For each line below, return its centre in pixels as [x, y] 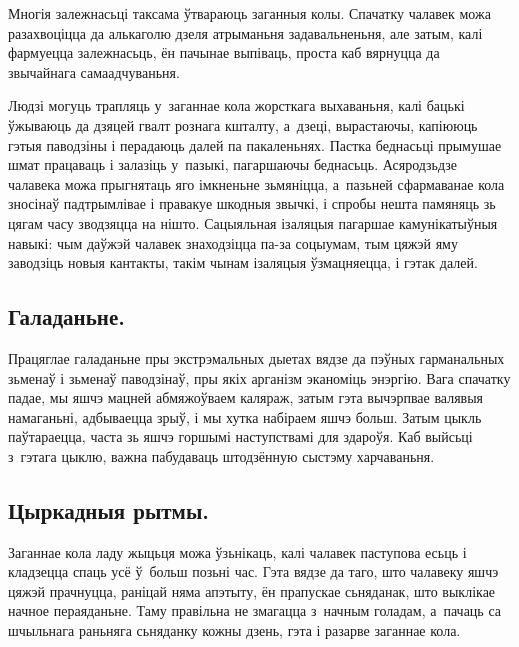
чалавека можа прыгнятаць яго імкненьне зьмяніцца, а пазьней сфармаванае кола [256, 183]
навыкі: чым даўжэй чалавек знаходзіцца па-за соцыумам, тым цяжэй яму [233, 242]
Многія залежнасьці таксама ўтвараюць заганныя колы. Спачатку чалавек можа [249, 13]
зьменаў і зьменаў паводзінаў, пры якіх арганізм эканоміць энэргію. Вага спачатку [259, 377]
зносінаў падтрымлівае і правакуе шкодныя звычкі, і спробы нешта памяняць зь [252, 203]
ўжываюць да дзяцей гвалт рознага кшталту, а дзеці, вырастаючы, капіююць [243, 124]
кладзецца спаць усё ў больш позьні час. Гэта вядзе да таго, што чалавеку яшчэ [253, 571]
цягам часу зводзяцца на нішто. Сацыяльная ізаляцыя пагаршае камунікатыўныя [253, 222]
